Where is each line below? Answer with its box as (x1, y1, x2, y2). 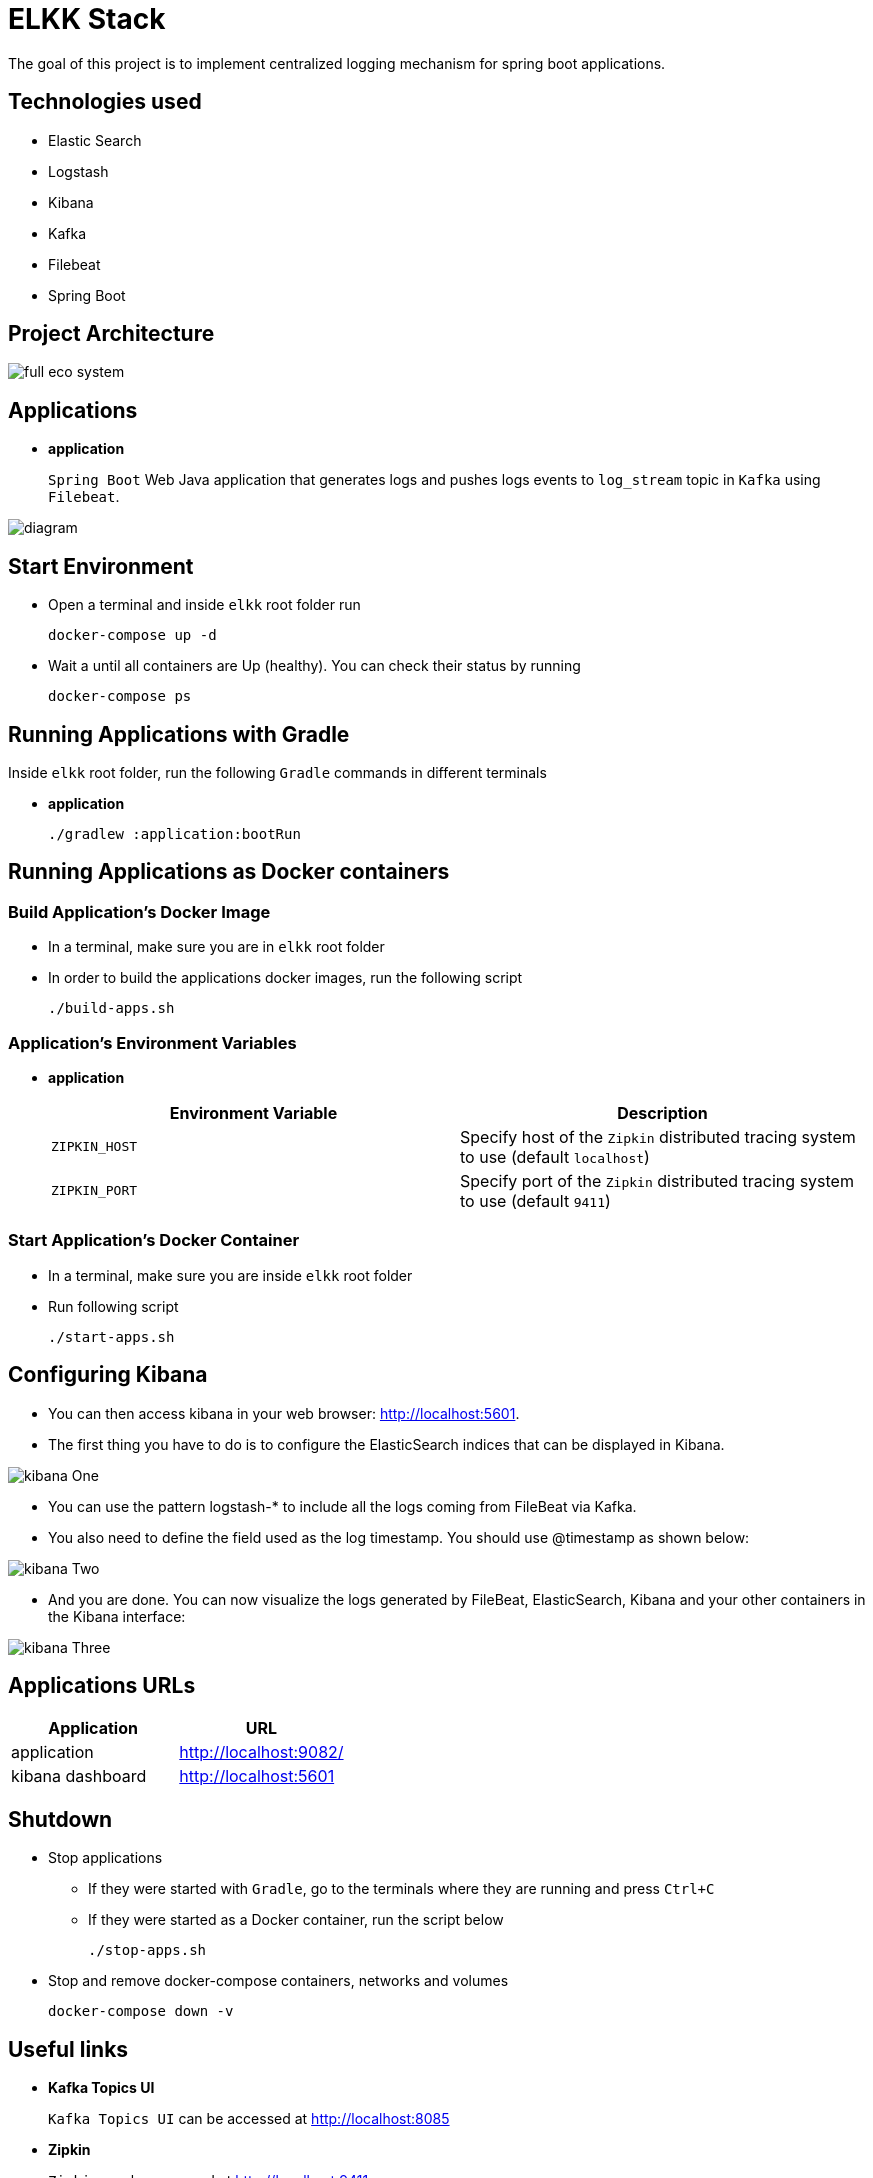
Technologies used (8, 89, 202, 115)
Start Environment (8, 553, 194, 579)
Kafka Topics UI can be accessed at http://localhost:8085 (48, 2110, 450, 2128)
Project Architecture (8, 321, 215, 347)
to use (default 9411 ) (460, 1190, 611, 1211)
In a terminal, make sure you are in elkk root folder (48, 938, 385, 956)
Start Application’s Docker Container (8, 1230, 300, 1251)
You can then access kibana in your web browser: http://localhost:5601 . (48, 1404, 520, 1422)
